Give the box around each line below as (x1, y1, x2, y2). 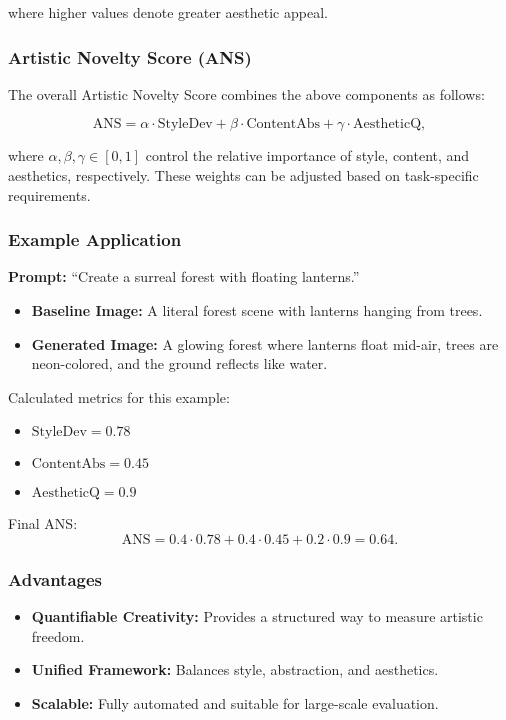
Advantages (8, 566, 103, 591)
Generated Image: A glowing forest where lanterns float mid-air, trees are (31, 333, 499, 354)
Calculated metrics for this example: (8, 386, 230, 407)
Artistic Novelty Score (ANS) (8, 44, 252, 69)
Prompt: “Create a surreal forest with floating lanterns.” (8, 266, 360, 287)
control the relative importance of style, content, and (145, 145, 470, 166)
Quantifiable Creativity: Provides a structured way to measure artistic (31, 606, 483, 627)
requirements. (8, 184, 91, 205)
